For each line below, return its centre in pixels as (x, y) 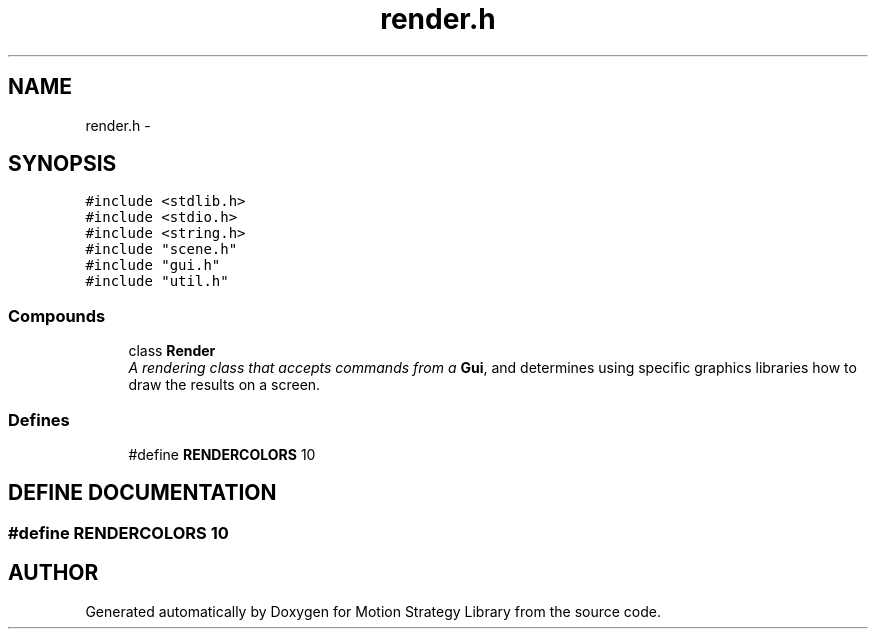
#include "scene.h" (161, 249)
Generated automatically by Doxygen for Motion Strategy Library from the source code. (373, 611)
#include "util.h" (157, 281)
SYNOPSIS (62, 164)
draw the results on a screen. (224, 385)
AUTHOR (53, 573)
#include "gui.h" (153, 265)
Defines (39, 419)
